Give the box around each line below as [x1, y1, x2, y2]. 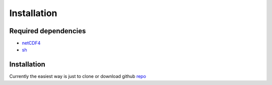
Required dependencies [9, 27, 86, 35]
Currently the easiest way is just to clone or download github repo [9, 73, 146, 79]
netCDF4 [22, 40, 41, 46]
